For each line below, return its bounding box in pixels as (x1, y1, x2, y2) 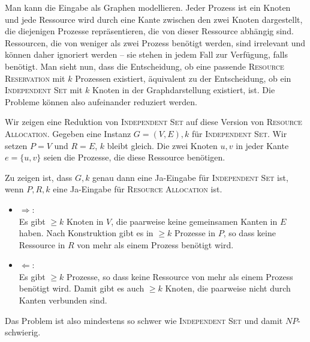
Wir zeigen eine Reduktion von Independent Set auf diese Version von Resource (5, 115, 302, 128)
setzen (5, 139, 28, 151)
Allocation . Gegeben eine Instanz (5, 127, 131, 139)
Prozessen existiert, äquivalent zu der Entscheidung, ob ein (75, 72, 291, 84)
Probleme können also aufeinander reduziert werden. (5, 95, 197, 108)
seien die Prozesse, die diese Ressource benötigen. (43, 151, 225, 163)
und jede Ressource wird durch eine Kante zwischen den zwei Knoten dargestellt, (5, 13, 303, 25)
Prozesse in (174, 227, 215, 239)
